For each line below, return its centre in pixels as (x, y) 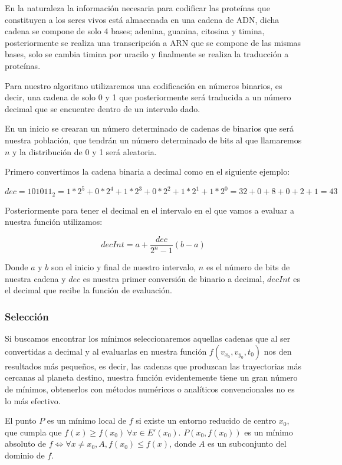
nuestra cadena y (35, 278)
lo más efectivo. (33, 400)
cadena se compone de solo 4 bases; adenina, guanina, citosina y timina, (135, 31)
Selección (27, 316)
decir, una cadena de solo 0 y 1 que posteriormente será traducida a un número (148, 97)
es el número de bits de (248, 267)
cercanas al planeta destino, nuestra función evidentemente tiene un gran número (151, 377)
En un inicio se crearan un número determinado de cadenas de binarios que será (149, 128)
